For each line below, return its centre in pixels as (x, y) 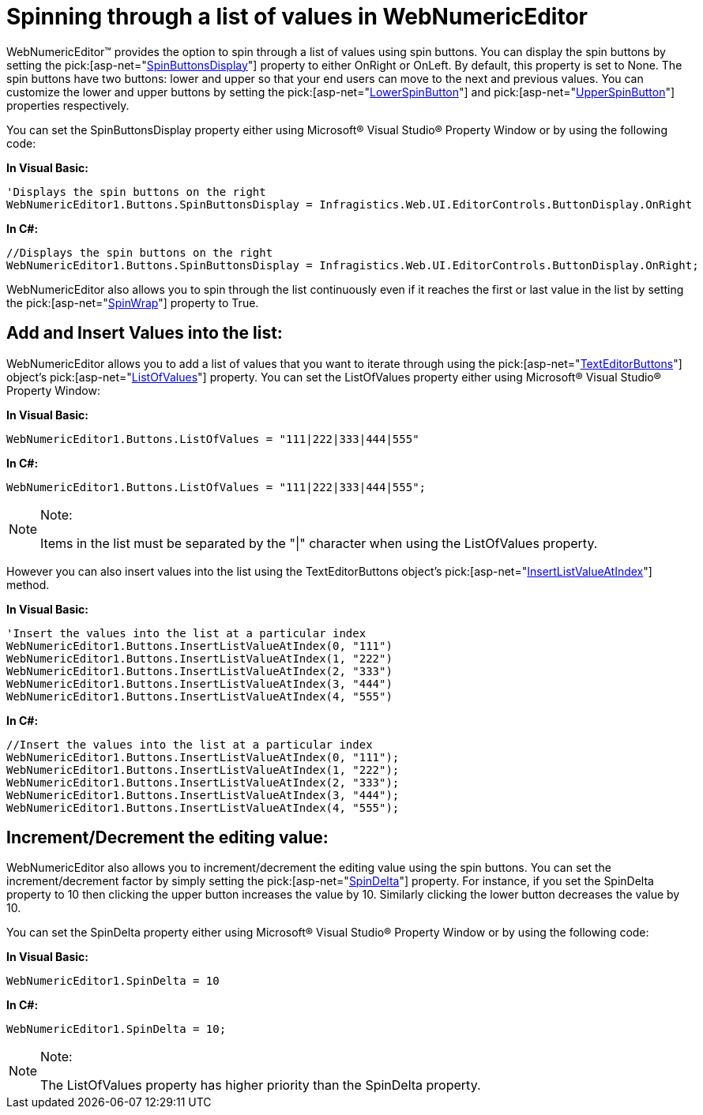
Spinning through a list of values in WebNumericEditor (297, 17)
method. (28, 584)
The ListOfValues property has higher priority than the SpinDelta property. (261, 1085)
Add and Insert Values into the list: (145, 333)
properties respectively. (68, 105)
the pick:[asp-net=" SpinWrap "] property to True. (133, 302)
